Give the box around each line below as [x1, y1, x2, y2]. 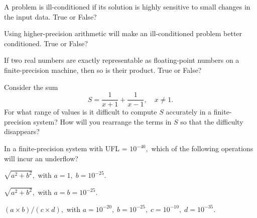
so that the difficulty [180, 116, 243, 127]
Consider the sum [4, 81, 58, 92]
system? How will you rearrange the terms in [33, 116, 172, 127]
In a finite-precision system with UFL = [4, 143, 127, 153]
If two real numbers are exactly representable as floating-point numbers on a [4, 55, 239, 65]
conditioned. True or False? [4, 38, 88, 48]
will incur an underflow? [4, 153, 78, 163]
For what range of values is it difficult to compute [4, 106, 157, 117]
